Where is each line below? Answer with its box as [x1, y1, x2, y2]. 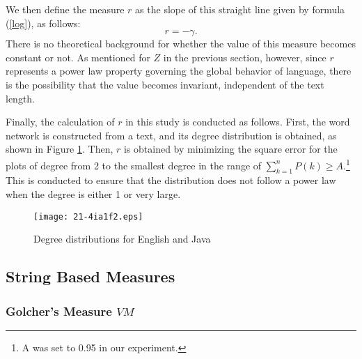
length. [6, 91, 36, 105]
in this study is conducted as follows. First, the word [125, 114, 350, 129]
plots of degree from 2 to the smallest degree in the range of [6, 158, 262, 172]
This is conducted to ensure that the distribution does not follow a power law [6, 173, 336, 188]
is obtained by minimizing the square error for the [123, 142, 338, 156]
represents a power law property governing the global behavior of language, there [6, 63, 352, 78]
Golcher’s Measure [6, 302, 112, 319]
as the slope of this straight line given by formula [135, 2, 345, 16]
